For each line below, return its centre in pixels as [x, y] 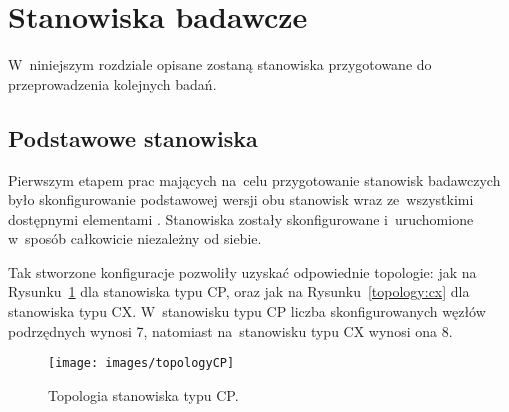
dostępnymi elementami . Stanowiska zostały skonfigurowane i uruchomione [241, 218]
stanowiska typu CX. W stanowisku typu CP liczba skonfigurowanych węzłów [247, 311]
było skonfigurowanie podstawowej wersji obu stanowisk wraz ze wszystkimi [241, 199]
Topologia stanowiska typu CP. [143, 394]
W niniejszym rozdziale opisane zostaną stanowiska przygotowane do [220, 64]
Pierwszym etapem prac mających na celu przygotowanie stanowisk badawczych [254, 179]
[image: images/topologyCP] [141, 363]
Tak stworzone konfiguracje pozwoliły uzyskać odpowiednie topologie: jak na [242, 271]
